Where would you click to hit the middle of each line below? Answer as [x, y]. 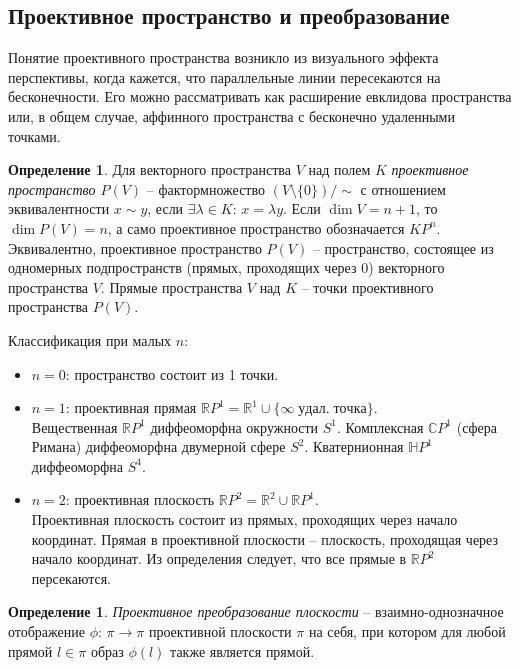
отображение [46, 631]
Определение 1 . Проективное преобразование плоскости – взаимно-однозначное [256, 611]
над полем [339, 169]
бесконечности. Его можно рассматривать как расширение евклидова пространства [260, 96]
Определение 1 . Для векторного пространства [149, 169]
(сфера [477, 426]
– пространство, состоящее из [403, 247]
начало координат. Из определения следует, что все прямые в [219, 558]
